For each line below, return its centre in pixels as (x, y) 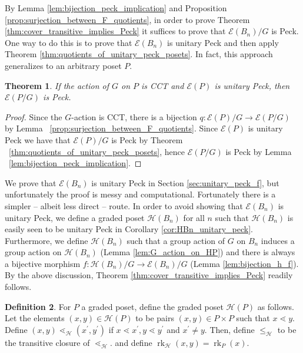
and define (134, 342)
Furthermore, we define (46, 240)
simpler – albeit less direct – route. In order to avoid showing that (124, 205)
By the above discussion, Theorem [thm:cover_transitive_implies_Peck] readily (149, 275)
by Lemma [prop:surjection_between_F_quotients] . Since (111, 128)
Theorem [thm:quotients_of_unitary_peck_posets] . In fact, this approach (139, 54)
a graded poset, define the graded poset (152, 306)
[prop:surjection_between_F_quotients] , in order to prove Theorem (127, 19)
